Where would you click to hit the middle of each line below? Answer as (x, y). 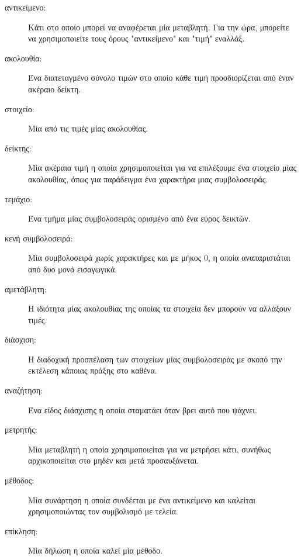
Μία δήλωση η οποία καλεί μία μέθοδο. (96, 550)
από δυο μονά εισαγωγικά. (73, 269)
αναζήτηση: (24, 390)
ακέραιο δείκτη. (55, 89)
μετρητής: (21, 429)
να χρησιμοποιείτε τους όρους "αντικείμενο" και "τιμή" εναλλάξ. (136, 38)
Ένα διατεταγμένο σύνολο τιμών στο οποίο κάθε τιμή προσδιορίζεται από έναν (161, 77)
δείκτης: (18, 148)
